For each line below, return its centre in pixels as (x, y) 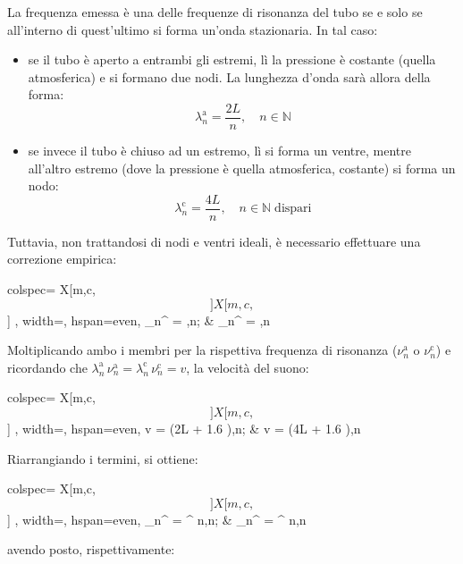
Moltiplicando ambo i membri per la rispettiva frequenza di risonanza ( (202, 350)
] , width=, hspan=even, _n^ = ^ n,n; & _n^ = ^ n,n (157, 519)
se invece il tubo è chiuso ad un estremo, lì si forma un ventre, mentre (219, 151)
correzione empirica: (62, 259)
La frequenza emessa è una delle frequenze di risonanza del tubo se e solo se (215, 12)
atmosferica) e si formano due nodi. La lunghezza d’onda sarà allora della (229, 76)
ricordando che (47, 367)
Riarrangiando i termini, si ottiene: (103, 458)
